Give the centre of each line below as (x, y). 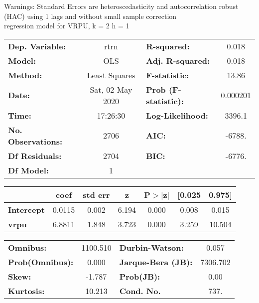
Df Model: (28, 170)
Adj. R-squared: (178, 60)
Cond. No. (140, 291)
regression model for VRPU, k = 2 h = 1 (67, 26)
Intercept (26, 209)
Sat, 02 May (111, 89)
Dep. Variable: (37, 46)
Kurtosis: (26, 291)
